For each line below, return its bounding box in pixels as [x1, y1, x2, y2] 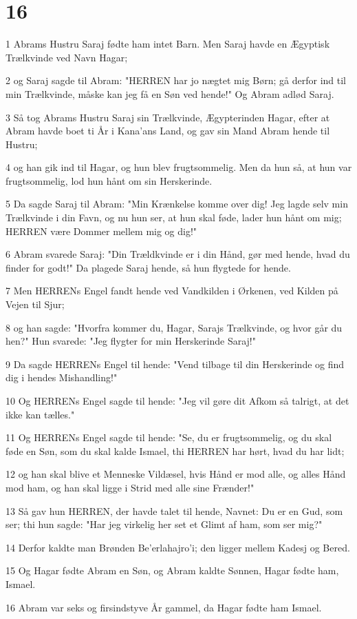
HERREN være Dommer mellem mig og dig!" [6, 223, 197, 238]
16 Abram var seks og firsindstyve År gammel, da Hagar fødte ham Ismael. [6, 600, 322, 614]
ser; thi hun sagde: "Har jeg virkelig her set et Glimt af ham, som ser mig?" [6, 517, 323, 531]
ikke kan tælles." [6, 407, 75, 421]
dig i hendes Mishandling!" [6, 370, 118, 385]
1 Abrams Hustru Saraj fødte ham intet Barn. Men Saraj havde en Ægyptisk [6, 37, 330, 51]
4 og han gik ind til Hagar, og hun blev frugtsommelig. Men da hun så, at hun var [6, 160, 352, 174]
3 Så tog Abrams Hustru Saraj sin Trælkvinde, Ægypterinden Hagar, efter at [6, 110, 330, 124]
